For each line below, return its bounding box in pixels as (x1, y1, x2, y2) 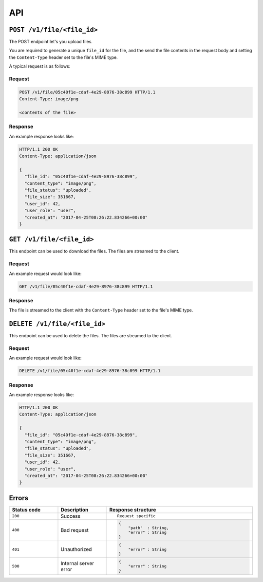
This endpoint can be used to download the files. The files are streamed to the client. (9, 248, 180, 254)
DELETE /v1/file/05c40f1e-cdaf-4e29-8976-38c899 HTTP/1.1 (19, 368, 161, 374)
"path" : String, (128, 525, 169, 530)
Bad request (60, 527, 89, 533)
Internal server (60, 560, 94, 566)
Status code (12, 506, 41, 513)
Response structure (109, 506, 156, 513)
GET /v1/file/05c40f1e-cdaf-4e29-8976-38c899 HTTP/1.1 (19, 284, 153, 289)
